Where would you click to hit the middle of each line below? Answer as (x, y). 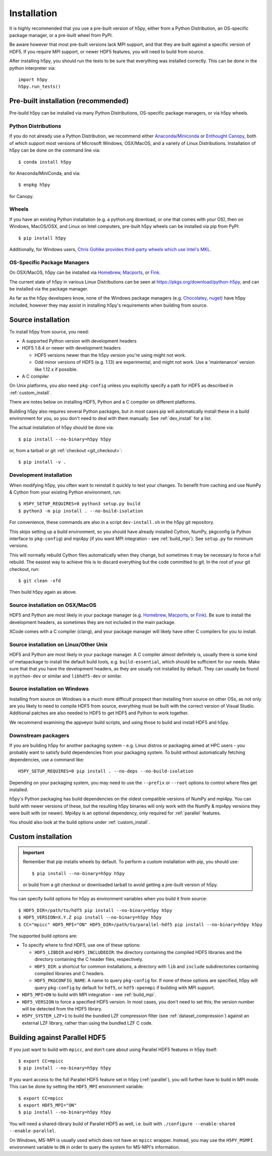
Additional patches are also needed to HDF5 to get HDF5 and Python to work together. (99, 713)
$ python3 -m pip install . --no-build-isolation (81, 511)
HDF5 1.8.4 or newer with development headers (71, 348)
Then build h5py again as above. (43, 592)
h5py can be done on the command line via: (55, 150)
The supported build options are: (43, 936)
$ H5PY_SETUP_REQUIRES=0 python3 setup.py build (79, 504)
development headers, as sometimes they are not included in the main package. (92, 622)
